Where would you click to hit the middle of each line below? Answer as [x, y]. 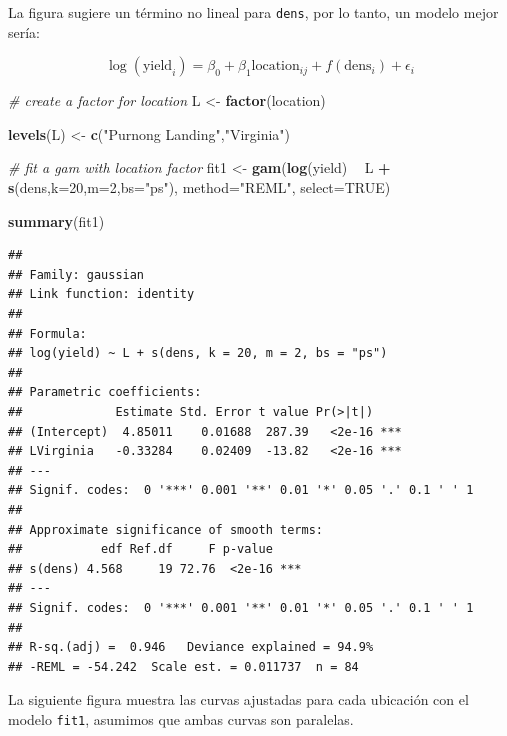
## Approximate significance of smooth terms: [165, 529]
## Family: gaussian [76, 274]
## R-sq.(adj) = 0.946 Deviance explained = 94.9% [191, 647]
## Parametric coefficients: [105, 392]
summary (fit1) [56, 220]
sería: [24, 31]
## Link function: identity [101, 294]
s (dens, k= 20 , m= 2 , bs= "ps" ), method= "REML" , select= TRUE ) [199, 187]
